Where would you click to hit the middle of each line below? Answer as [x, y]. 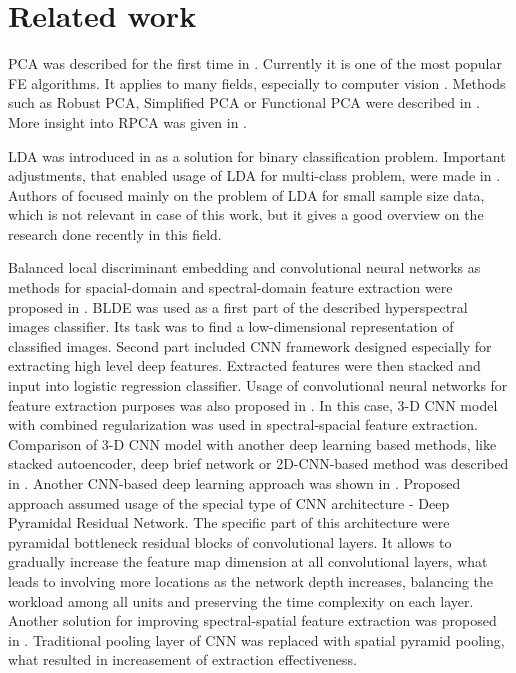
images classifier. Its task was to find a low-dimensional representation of [231, 326]
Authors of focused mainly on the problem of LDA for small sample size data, [246, 194]
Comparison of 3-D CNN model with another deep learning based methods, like [252, 443]
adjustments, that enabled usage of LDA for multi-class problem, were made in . [254, 175]
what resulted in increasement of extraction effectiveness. [182, 659]
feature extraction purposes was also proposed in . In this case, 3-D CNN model [253, 404]
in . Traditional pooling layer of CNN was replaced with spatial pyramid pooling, [256, 639]
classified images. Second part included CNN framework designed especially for [250, 345]
